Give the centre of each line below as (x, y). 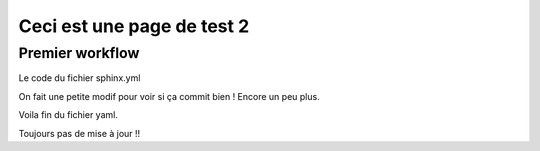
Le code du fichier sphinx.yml (79, 78)
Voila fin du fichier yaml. (68, 115)
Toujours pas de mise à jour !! (79, 133)
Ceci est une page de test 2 (134, 26)
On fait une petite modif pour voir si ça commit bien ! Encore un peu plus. (169, 96)
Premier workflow (79, 53)
